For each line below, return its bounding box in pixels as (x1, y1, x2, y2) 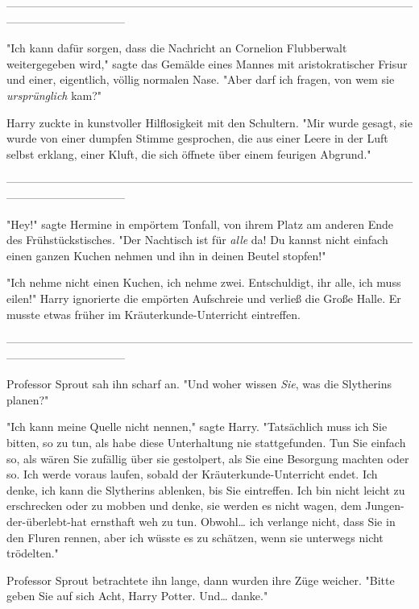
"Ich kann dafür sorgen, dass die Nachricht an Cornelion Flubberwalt (6, 39, 347, 56)
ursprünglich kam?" (6, 86, 102, 103)
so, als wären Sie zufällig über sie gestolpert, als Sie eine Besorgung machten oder (6, 449, 409, 466)
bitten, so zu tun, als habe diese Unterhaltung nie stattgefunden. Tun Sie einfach (6, 434, 406, 451)
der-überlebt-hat (6, 513, 88, 530)
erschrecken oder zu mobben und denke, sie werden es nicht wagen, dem (6, 497, 362, 514)
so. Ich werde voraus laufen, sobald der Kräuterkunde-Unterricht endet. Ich (6, 466, 378, 483)
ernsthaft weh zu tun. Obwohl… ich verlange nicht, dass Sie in (90, 513, 396, 530)
